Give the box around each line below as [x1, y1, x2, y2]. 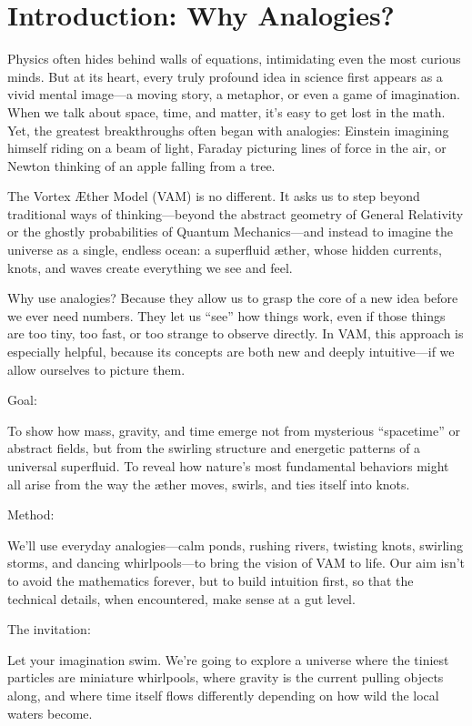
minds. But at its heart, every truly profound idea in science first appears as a [7, 66, 443, 86]
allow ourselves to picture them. [7, 359, 186, 378]
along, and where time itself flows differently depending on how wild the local [7, 685, 439, 704]
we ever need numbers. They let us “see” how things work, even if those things [7, 306, 446, 325]
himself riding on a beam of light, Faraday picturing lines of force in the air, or [7, 138, 447, 157]
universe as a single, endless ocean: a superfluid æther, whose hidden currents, [7, 240, 442, 259]
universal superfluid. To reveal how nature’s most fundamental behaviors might [7, 457, 449, 475]
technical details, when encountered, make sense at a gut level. [7, 589, 356, 608]
